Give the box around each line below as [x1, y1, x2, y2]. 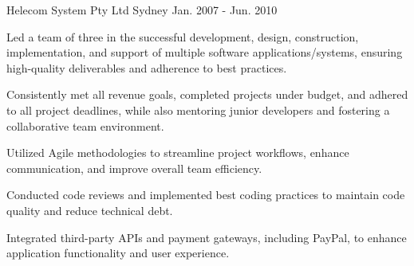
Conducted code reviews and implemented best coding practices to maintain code [6, 186, 405, 203]
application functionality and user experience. [6, 244, 230, 261]
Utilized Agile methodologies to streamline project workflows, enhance [6, 144, 349, 161]
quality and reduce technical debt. [6, 201, 173, 218]
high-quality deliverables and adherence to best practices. [6, 59, 287, 76]
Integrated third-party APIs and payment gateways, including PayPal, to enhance [6, 229, 407, 245]
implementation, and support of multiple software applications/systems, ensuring [6, 44, 403, 61]
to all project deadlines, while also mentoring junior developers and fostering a [6, 101, 390, 118]
